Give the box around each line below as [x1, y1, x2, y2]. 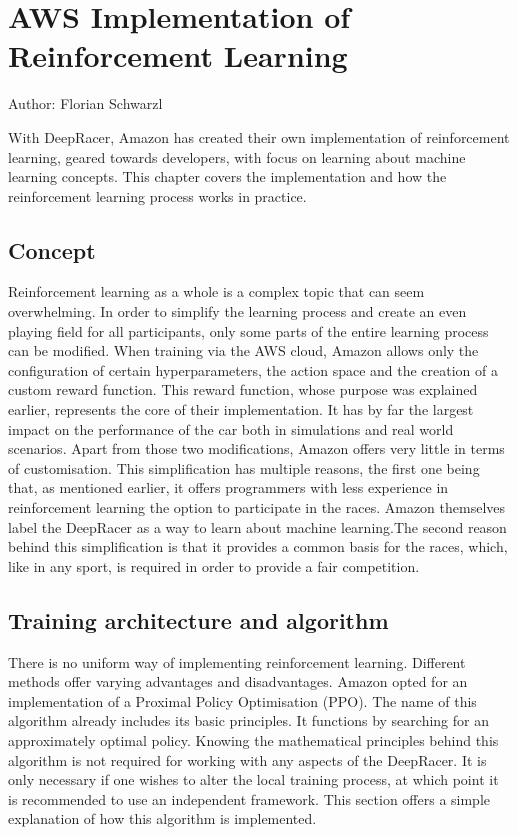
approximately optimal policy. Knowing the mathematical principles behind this [8, 729, 499, 750]
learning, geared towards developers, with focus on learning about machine [8, 146, 466, 167]
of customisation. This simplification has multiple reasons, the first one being [8, 457, 480, 478]
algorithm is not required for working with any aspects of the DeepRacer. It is [8, 749, 487, 770]
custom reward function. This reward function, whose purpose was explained [8, 379, 478, 400]
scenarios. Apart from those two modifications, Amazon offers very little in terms [8, 438, 505, 459]
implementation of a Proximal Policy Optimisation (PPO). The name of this [8, 690, 477, 711]
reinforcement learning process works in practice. [8, 185, 307, 206]
